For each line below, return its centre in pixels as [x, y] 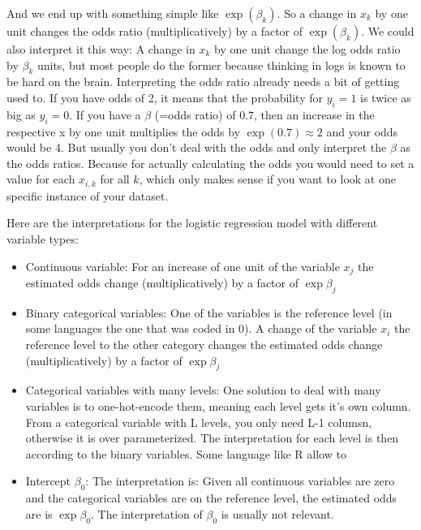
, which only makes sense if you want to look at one [267, 179]
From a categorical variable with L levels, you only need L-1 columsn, [199, 422]
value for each [41, 179]
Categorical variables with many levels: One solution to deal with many [203, 390]
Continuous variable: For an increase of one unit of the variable [183, 266]
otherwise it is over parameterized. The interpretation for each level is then [212, 438]
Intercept [48, 481]
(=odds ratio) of [195, 114]
